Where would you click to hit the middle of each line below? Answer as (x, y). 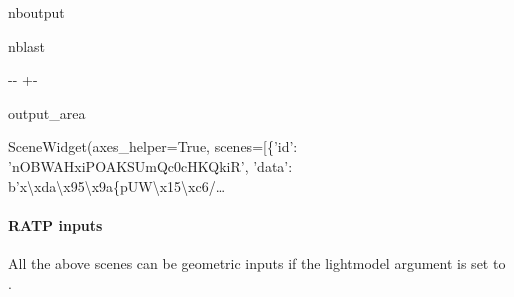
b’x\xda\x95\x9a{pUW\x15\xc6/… (117, 185)
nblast (27, 45)
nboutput (36, 12)
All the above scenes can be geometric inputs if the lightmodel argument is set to (257, 262)
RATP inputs (55, 224)
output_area (47, 112)
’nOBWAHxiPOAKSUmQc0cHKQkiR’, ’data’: (150, 165)
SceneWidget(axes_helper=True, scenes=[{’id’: (153, 146)
